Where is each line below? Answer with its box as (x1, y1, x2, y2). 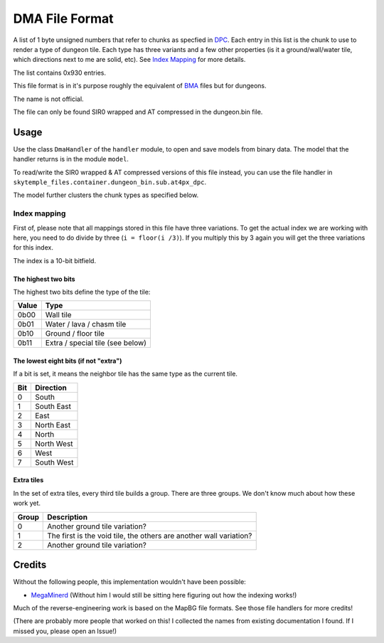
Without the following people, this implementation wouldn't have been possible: (13, 578, 247, 586)
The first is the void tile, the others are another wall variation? (47, 531, 252, 541)
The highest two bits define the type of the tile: (13, 288, 151, 297)
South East (34, 401, 71, 411)
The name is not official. (13, 95, 85, 103)
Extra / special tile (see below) (45, 338, 147, 348)
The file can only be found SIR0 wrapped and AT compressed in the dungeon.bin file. (13, 107, 263, 116)
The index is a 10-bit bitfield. (13, 256, 96, 265)
